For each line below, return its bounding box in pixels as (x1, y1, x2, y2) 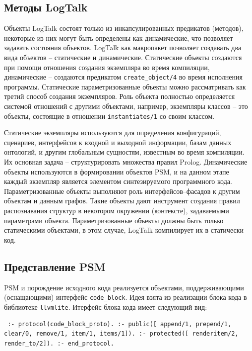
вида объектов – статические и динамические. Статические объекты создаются (4, 52, 242, 62)
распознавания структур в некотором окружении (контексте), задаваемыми (4, 205, 229, 216)
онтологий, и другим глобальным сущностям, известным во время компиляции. (4, 147, 245, 157)
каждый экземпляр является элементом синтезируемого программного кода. (4, 176, 232, 186)
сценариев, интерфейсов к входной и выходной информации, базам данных (4, 137, 232, 147)
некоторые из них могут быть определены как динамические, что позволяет (4, 32, 233, 43)
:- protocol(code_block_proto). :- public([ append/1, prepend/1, (7, 320, 232, 328)
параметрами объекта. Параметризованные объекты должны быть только (4, 215, 224, 225)
